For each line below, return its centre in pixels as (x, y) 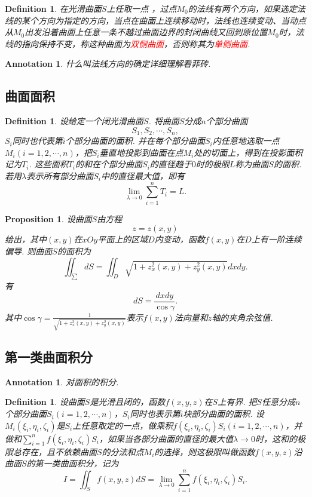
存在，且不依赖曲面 (59, 451)
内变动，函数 (180, 239)
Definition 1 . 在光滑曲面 (53, 8)
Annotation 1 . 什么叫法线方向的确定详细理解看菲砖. (108, 64)
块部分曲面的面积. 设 (224, 414)
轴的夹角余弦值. (242, 317)
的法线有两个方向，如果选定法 (247, 8)
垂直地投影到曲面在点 (141, 152)
